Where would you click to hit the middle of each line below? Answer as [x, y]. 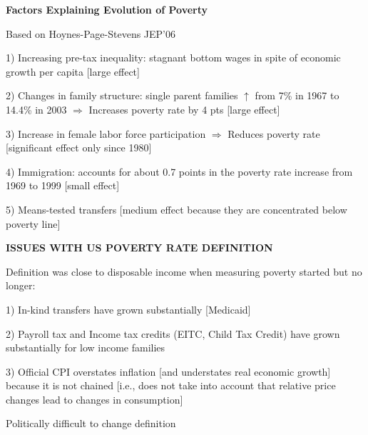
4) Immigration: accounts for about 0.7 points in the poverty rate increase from [179, 171]
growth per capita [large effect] [73, 71]
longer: [21, 285]
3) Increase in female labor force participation [106, 133]
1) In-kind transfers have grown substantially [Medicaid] [128, 309]
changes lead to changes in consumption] [94, 399]
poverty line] [33, 223]
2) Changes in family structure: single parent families [122, 95]
